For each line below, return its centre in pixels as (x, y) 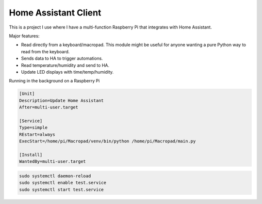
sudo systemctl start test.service (61, 189)
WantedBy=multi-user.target (52, 162)
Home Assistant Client (55, 13)
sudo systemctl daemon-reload (55, 176)
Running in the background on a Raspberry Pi (54, 81)
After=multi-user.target (49, 107)
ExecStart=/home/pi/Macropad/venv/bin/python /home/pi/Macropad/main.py (107, 141)
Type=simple (33, 128)
